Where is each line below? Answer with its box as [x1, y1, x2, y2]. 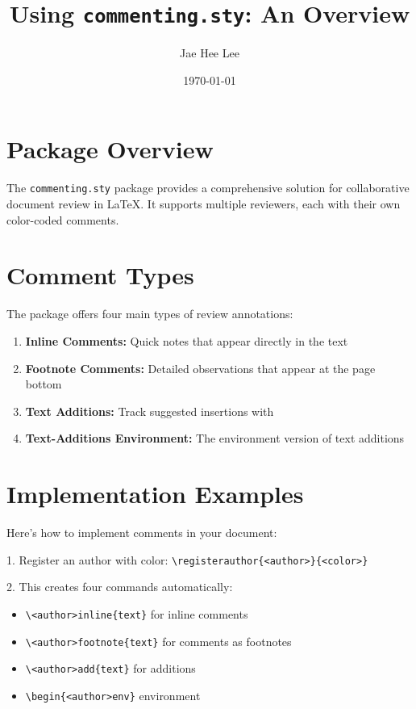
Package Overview [6, 132, 214, 166]
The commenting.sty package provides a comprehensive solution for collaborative [6, 179, 410, 196]
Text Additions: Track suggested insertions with [25, 402, 274, 419]
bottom [25, 375, 62, 392]
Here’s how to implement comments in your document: [6, 524, 277, 541]
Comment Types [6, 258, 194, 292]
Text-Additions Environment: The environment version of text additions [25, 430, 405, 447]
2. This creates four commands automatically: [6, 578, 233, 595]
